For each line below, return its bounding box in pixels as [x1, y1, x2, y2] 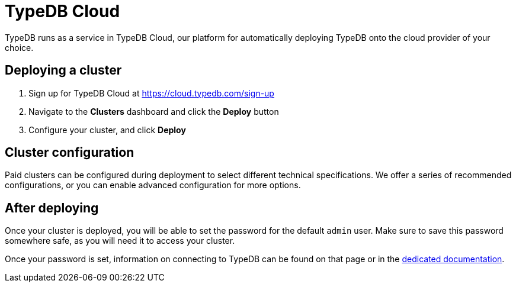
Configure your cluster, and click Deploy [28, 124, 186, 135]
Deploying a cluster [5, 63, 122, 78]
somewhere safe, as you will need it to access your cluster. [5, 236, 235, 246]
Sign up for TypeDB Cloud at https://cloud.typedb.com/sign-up [28, 88, 274, 98]
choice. [5, 42, 34, 53]
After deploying [5, 200, 99, 215]
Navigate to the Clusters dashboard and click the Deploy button [28, 106, 279, 117]
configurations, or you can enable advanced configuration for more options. [5, 180, 301, 191]
